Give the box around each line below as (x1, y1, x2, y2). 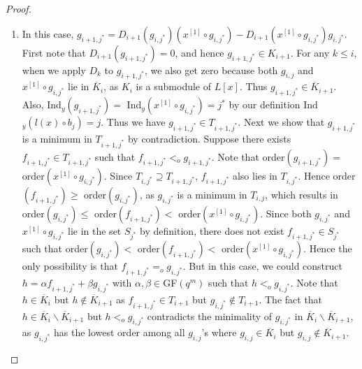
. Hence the (303, 241, 352, 256)
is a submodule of (136, 79, 212, 94)
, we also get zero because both (145, 62, 278, 77)
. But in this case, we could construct (182, 259, 342, 273)
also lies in (232, 168, 277, 182)
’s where (201, 325, 237, 340)
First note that (22, 45, 86, 59)
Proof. (6, 1, 31, 15)
